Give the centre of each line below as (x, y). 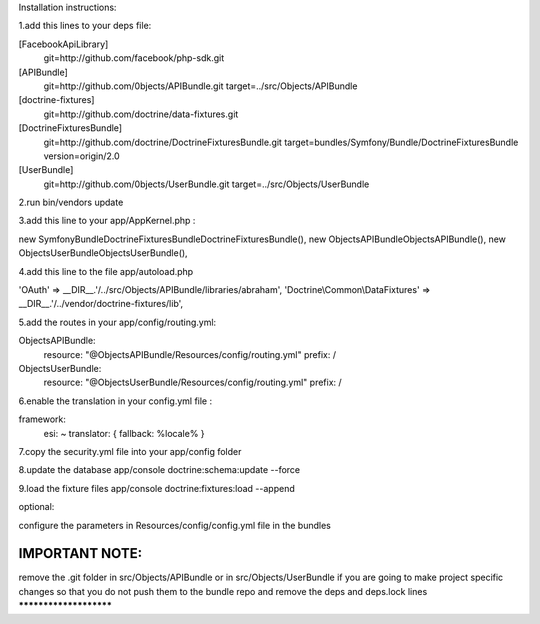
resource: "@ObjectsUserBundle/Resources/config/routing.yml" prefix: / (192, 382)
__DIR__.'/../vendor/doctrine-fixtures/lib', (101, 304)
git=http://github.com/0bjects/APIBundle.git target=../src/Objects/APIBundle (200, 86)
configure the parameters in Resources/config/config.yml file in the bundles (175, 525)
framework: (42, 419)
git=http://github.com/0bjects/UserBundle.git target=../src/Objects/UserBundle (206, 184)
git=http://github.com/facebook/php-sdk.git (134, 58)
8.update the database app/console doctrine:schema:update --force (159, 470)
